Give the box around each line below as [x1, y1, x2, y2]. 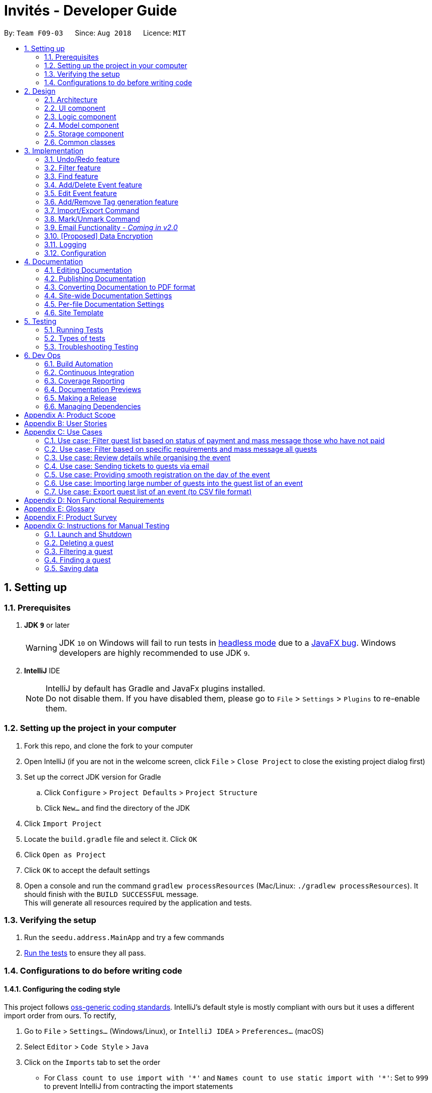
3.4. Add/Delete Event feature [44, 180, 142, 189]
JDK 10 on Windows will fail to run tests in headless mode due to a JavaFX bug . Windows [59, 637, 396, 648]
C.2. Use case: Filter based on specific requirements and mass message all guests [44, 444, 317, 453]
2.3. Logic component [44, 112, 116, 121]
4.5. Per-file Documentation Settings [44, 299, 165, 308]
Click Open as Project [24, 850, 106, 859]
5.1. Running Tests [44, 325, 103, 334]
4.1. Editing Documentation [44, 265, 132, 274]
